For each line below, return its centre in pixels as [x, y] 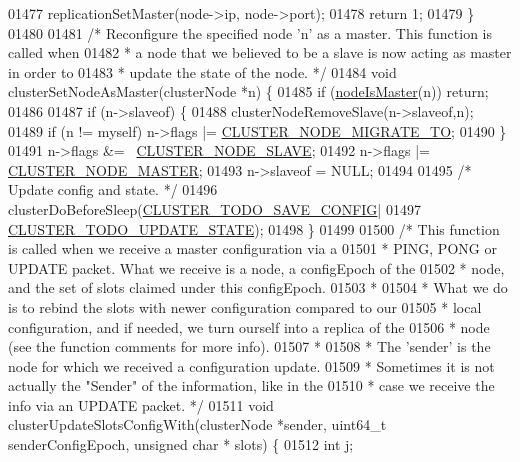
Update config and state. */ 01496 [113, 189]
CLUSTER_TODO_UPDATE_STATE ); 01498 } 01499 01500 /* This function [254, 228]
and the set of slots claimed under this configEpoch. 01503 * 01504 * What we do [258, 287]
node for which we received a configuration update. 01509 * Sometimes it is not [251, 365]
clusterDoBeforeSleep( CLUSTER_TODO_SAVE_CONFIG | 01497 [214, 208]
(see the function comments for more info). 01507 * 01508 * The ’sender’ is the [249, 346]
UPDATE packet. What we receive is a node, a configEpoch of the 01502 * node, [256, 267]
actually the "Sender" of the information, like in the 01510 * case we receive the [251, 385]
